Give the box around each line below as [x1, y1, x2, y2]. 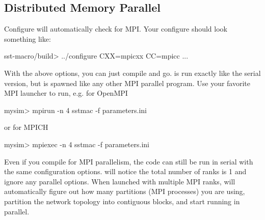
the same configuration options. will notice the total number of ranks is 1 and [4, 166, 247, 177]
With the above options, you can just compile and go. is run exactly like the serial [4, 67, 261, 78]
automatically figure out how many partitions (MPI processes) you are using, [4, 186, 245, 197]
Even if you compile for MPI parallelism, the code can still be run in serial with [4, 156, 253, 167]
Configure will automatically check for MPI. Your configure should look [4, 23, 227, 34]
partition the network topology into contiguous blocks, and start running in [4, 196, 240, 206]
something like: [4, 33, 51, 44]
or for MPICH [4, 122, 48, 132]
